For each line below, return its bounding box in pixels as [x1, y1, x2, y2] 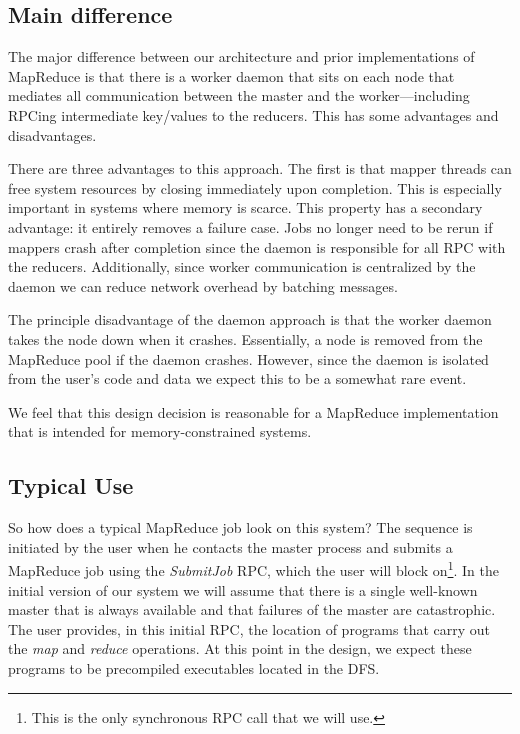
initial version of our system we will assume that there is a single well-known [8, 579, 478, 600]
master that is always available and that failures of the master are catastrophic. [8, 599, 496, 620]
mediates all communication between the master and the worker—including [8, 85, 470, 106]
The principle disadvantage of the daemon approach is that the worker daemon [8, 309, 492, 330]
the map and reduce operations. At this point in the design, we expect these [8, 638, 472, 659]
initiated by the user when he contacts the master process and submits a [8, 536, 453, 557]
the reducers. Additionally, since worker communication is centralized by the [8, 256, 476, 277]
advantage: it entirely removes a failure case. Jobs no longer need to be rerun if [8, 216, 493, 237]
